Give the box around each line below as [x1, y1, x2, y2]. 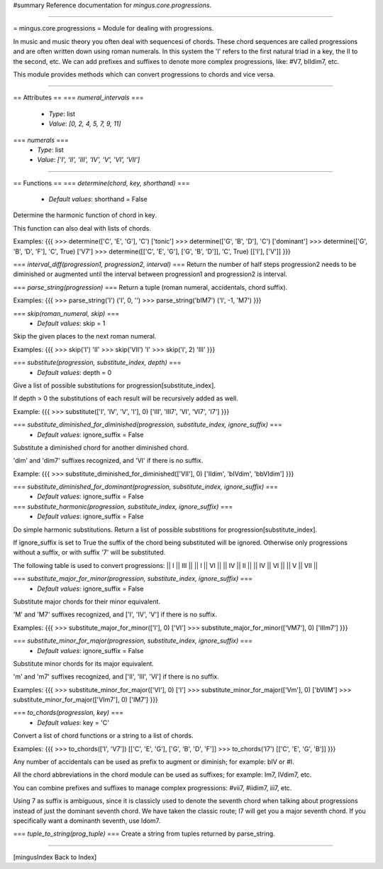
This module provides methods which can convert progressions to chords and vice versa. [13, 70, 276, 78]
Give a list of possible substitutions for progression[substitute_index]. [13, 381, 216, 390]
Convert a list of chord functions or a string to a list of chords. [13, 731, 194, 740]
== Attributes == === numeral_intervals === [13, 93, 144, 102]
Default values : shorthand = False [48, 195, 148, 204]
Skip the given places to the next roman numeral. [13, 332, 157, 341]
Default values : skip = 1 [37, 319, 106, 327]
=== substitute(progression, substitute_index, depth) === [13, 359, 182, 367]
